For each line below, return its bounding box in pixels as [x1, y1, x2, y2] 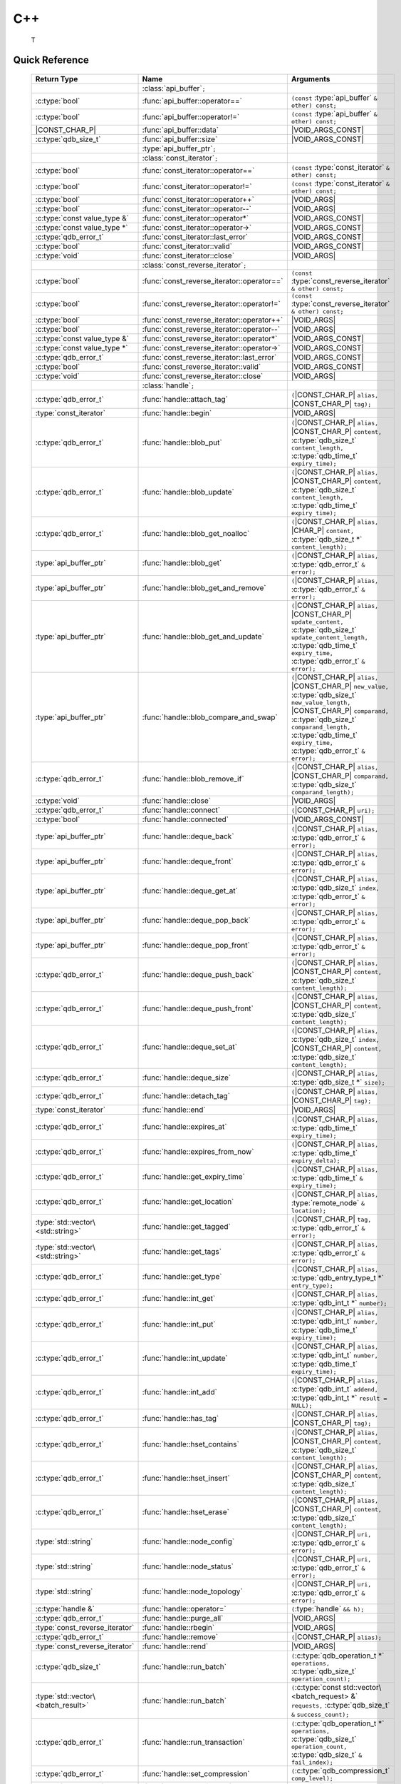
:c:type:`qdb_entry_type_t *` [291, 1272, 385, 1282]
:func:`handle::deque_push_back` [142, 970, 254, 980]
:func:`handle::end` [142, 1105, 206, 1115]
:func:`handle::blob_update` [142, 487, 234, 497]
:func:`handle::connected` [142, 814, 229, 824]
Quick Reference [13, 54, 89, 66]
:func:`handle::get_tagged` [142, 1222, 231, 1232]
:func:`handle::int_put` [142, 1319, 217, 1329]
